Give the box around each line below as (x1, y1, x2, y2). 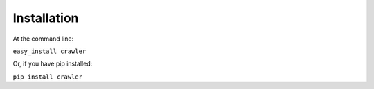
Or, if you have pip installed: (12, 59, 93, 68)
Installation (12, 10, 79, 26)
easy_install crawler (12, 47, 87, 55)
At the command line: (12, 34, 74, 43)
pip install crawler (12, 72, 83, 81)
